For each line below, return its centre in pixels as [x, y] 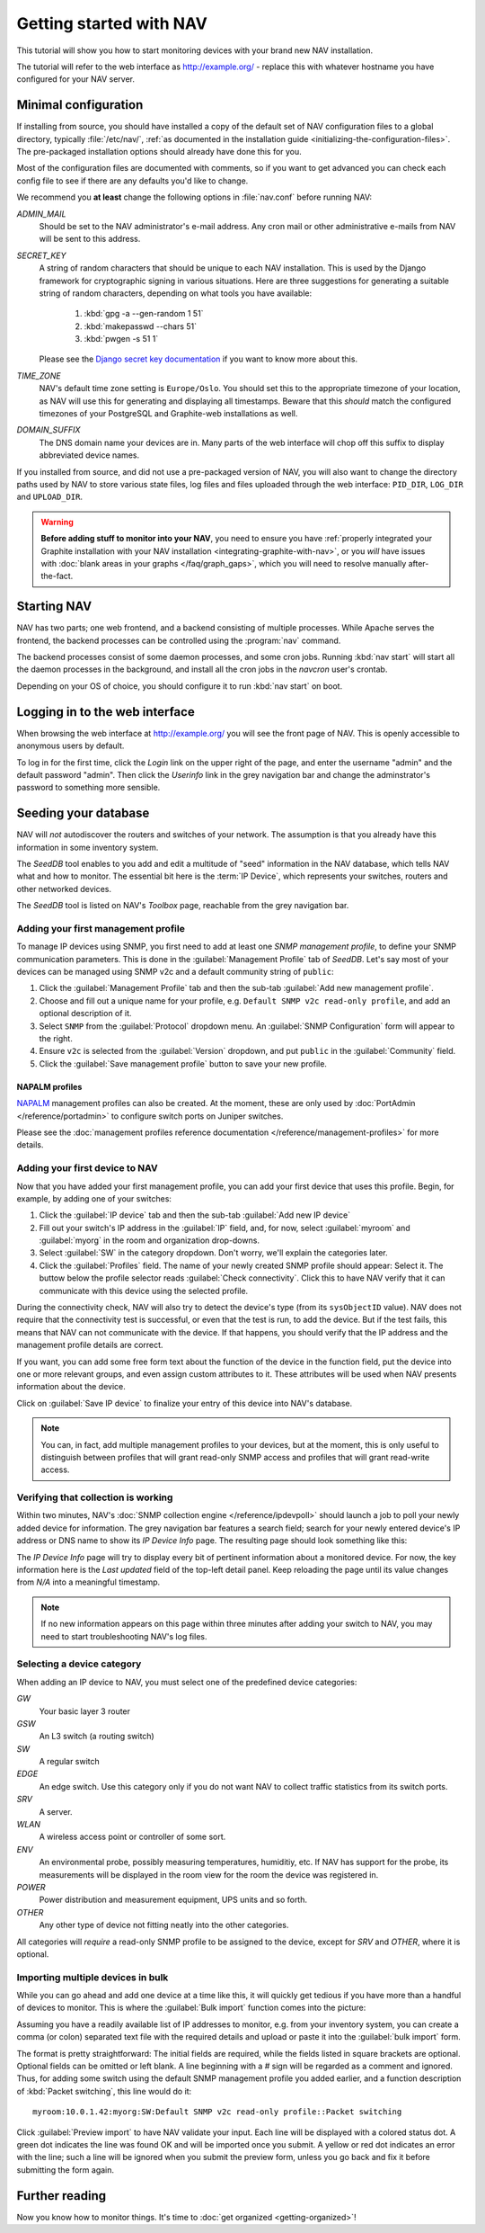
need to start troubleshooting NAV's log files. [124, 1636]
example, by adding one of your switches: [94, 1198]
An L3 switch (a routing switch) [97, 1737]
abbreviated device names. [89, 455]
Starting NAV [54, 607]
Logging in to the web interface [106, 712]
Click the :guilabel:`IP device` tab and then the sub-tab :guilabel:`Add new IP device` [194, 1215]
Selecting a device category [79, 1664]
